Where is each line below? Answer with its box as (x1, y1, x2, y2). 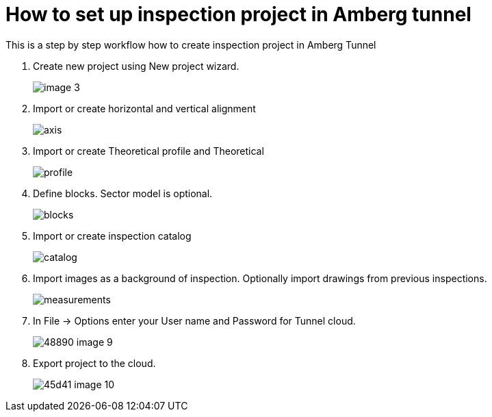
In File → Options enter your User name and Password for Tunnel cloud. (33, 314, 356, 327)
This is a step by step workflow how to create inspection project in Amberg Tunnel (5, 38, 376, 51)
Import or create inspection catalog (33, 229, 192, 242)
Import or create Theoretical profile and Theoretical (33, 144, 264, 157)
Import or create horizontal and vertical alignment (33, 102, 256, 114)
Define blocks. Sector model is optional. (33, 187, 213, 199)
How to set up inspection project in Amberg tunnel (5, 3, 471, 26)
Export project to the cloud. (33, 357, 156, 369)
